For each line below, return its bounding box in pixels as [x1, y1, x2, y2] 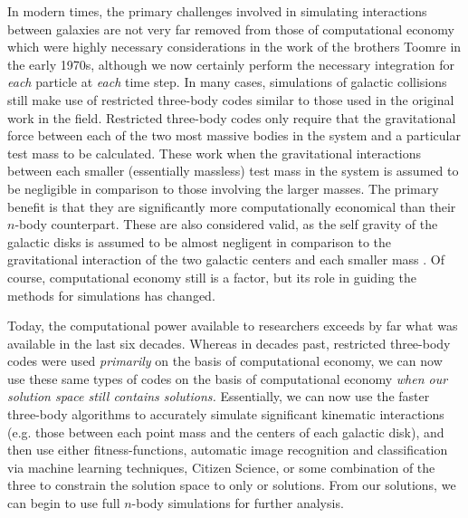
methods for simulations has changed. [7, 285, 215, 304]
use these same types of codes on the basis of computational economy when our [7, 369, 448, 388]
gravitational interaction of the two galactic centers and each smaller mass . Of [7, 250, 445, 269]
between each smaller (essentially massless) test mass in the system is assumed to [7, 161, 459, 180]
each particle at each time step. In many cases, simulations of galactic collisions [7, 72, 447, 91]
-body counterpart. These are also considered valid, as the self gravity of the [14, 215, 438, 234]
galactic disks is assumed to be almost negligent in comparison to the [7, 232, 392, 251]
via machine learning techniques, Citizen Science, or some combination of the [7, 457, 435, 476]
